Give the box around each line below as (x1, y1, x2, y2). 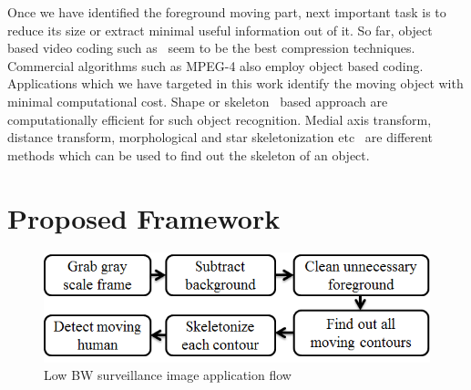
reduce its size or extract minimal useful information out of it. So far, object (7, 20, 433, 39)
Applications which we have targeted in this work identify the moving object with (7, 74, 464, 93)
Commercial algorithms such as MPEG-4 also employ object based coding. (7, 56, 424, 75)
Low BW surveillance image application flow (44, 365, 292, 385)
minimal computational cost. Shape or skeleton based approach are (7, 91, 388, 110)
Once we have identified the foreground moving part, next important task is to (7, 3, 446, 21)
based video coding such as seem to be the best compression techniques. (7, 38, 415, 57)
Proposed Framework (7, 199, 281, 236)
